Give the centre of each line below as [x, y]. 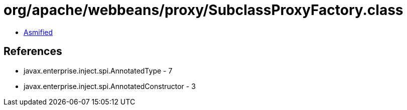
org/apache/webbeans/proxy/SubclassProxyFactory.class [203, 10]
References [33, 51]
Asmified [38, 32]
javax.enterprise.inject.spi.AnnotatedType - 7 [98, 70]
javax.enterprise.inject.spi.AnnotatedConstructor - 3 [110, 86]
